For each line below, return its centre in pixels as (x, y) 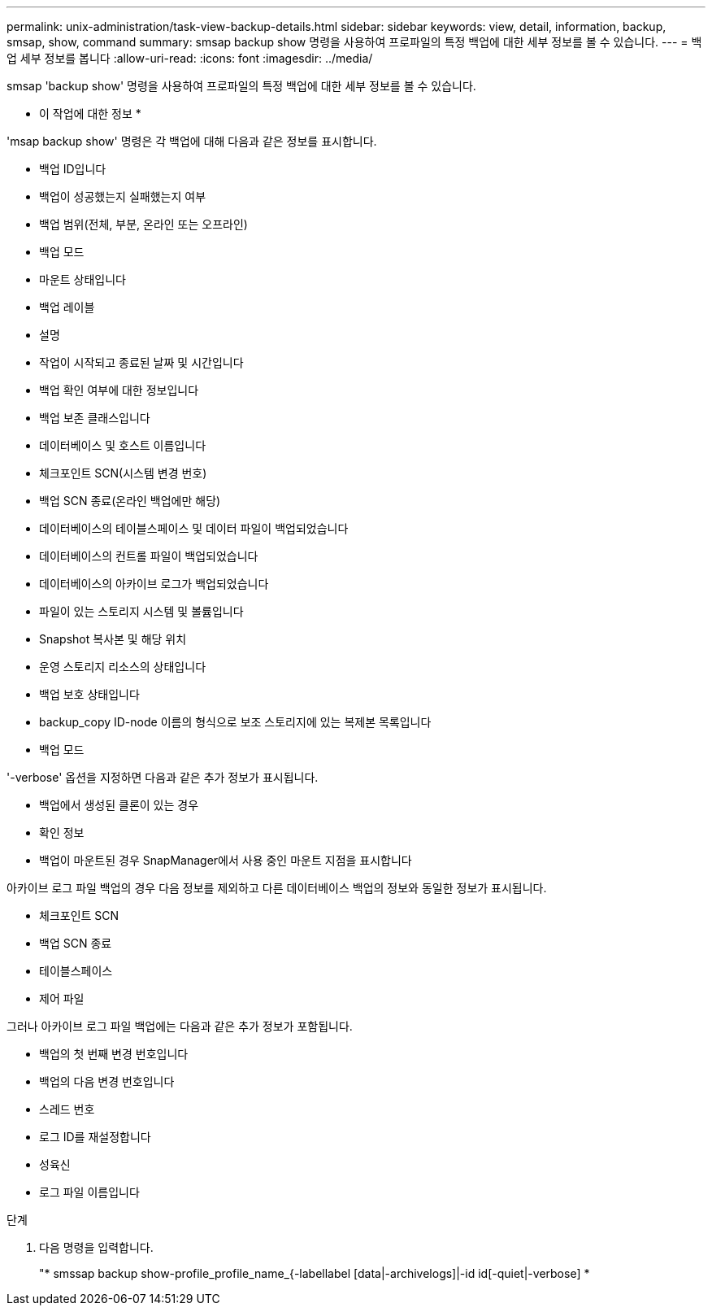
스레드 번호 (67, 1109)
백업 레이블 (67, 307)
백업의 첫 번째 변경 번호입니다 (114, 1054)
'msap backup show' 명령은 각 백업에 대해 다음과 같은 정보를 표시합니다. (192, 141)
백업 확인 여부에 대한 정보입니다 (119, 390)
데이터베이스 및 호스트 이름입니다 (123, 445)
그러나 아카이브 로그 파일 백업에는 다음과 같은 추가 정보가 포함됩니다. (180, 1026)
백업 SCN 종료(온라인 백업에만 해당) (130, 501)
